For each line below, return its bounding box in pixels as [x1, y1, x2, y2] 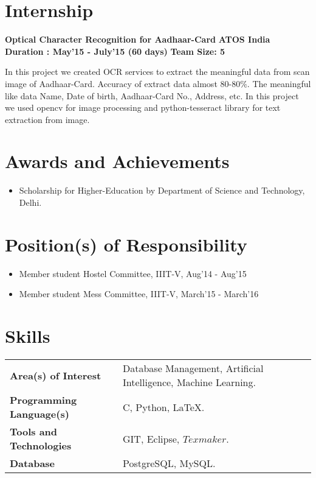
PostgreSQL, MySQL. [123, 456, 216, 471]
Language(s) [10, 407, 69, 421]
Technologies [10, 438, 72, 453]
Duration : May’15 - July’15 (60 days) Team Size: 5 [5, 44, 225, 57]
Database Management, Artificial [123, 361, 264, 376]
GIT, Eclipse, [123, 431, 180, 446]
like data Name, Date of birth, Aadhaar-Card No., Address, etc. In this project [5, 89, 299, 102]
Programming [10, 393, 77, 407]
